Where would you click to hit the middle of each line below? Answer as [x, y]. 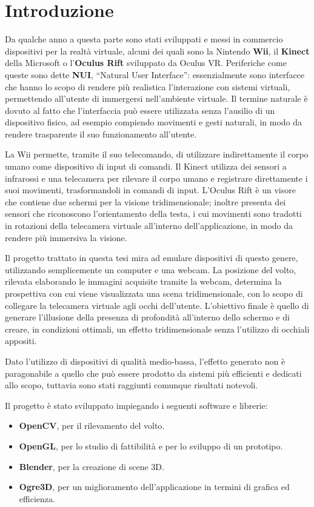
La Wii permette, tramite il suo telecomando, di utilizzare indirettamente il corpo [157, 154]
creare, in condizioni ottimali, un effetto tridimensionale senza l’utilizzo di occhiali [157, 329]
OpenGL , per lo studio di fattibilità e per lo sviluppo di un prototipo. [151, 446]
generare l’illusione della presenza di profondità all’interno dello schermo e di [147, 317]
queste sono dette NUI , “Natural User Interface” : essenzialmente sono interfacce [155, 74]
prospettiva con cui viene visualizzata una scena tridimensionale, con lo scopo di [154, 293]
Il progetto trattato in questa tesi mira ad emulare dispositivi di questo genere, [152, 258]
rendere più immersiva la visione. [66, 237]
